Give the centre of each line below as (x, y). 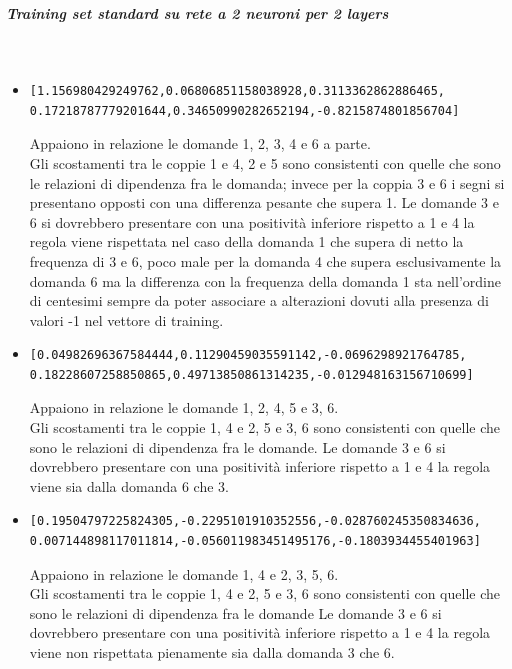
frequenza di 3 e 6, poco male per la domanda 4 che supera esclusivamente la (265, 260)
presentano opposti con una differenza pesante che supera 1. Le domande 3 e (264, 202)
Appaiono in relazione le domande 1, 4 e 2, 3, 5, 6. (184, 573)
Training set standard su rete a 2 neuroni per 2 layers (197, 12)
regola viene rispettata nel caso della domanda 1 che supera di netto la (246, 241)
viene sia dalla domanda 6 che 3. (129, 485)
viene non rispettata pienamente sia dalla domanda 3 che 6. (212, 652)
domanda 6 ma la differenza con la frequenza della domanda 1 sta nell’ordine (265, 280)
